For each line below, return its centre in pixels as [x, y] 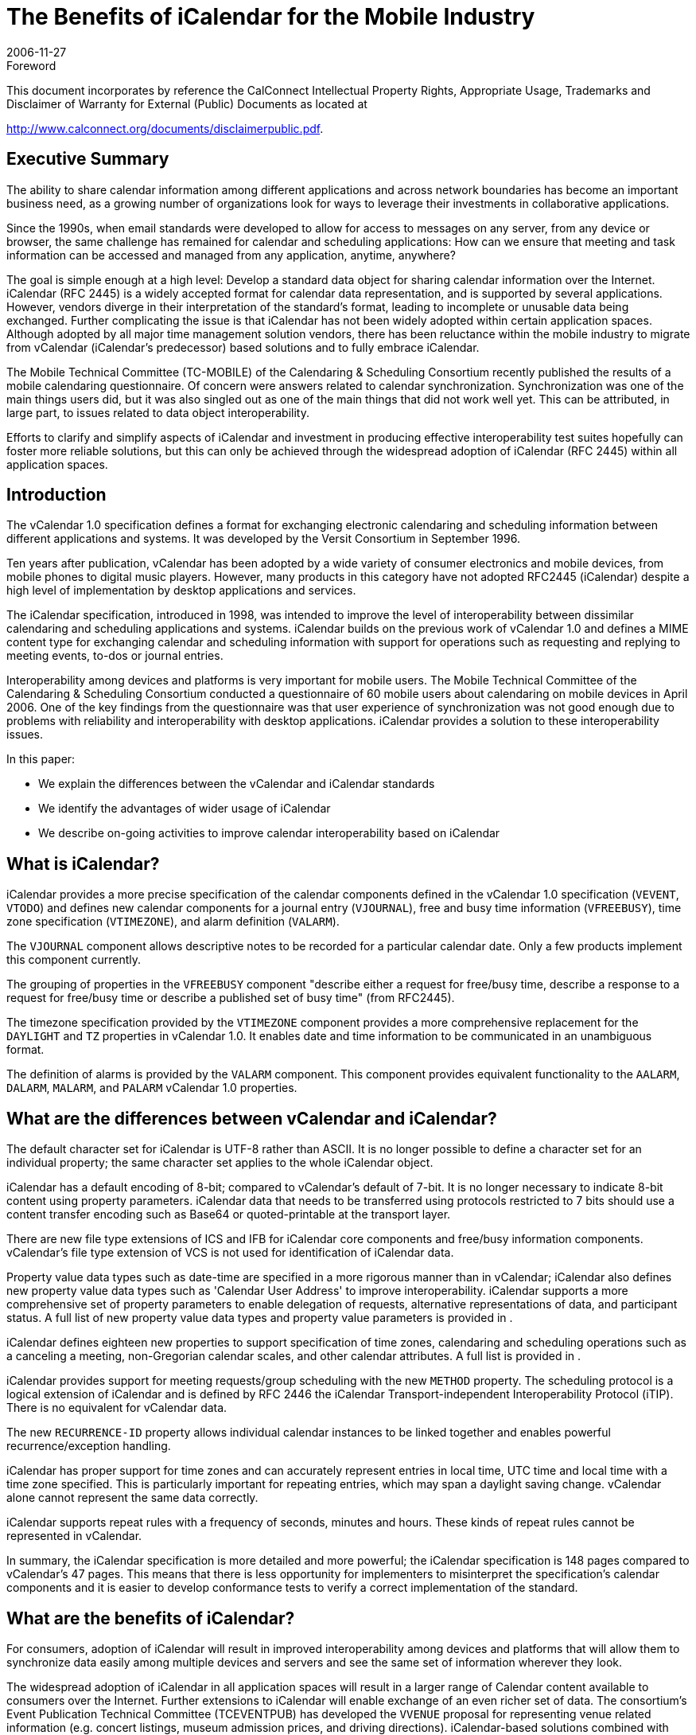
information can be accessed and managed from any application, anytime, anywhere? [231, 255]
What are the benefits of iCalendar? [151, 1618]
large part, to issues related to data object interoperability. [158, 412]
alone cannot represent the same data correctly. [132, 1498]
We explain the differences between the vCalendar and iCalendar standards [237, 784]
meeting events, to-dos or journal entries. [115, 656]
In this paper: [41, 759]
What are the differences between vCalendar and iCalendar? [252, 1118]
